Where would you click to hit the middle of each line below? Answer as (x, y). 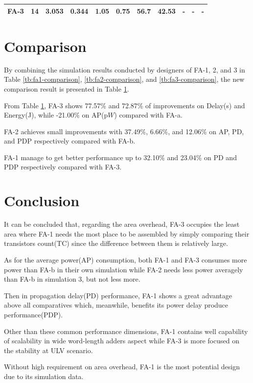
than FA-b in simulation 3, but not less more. (72, 279)
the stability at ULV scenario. (48, 350)
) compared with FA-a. (148, 115)
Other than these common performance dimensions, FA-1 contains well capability (126, 331)
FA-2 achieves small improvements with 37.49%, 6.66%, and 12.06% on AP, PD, (124, 131)
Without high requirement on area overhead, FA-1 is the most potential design (122, 367)
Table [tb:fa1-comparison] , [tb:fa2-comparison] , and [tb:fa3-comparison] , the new (124, 79)
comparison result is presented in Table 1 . (67, 88)
